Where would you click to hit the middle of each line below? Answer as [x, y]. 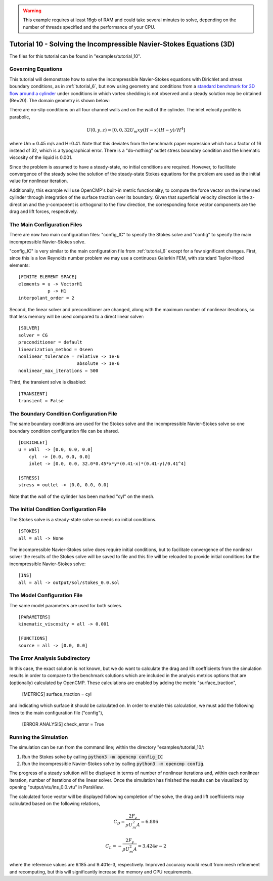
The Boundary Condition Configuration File [63, 413]
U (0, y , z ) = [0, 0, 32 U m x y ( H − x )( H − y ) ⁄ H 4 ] [136, 130]
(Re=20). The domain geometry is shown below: [60, 100]
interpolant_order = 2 [47, 298]
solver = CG [33, 335]
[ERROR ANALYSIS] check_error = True [63, 724]
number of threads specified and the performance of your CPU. [89, 27]
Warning [32, 11]
